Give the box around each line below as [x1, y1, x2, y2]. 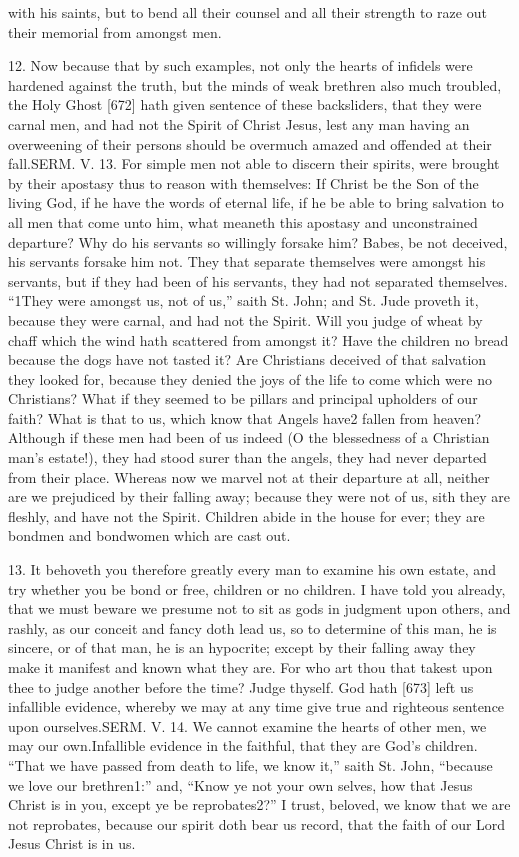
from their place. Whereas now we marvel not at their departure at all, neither [8, 466, 490, 487]
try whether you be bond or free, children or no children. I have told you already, [8, 578, 506, 599]
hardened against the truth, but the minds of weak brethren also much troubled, [8, 74, 502, 95]
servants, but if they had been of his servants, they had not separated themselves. [8, 270, 508, 291]
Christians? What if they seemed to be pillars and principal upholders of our [8, 388, 478, 409]
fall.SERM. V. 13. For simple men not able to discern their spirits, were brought [8, 153, 500, 174]
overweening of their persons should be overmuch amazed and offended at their [8, 133, 492, 154]
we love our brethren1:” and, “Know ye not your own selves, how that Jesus [8, 774, 473, 795]
